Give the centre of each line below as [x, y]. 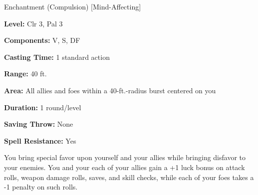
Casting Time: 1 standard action [57, 57]
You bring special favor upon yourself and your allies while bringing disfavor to [125, 157]
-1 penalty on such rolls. [41, 187]
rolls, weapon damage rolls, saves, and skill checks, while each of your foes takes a [129, 177]
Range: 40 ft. [25, 74]
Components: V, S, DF [42, 40]
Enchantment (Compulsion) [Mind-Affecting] [73, 6]
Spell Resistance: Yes [40, 140]
